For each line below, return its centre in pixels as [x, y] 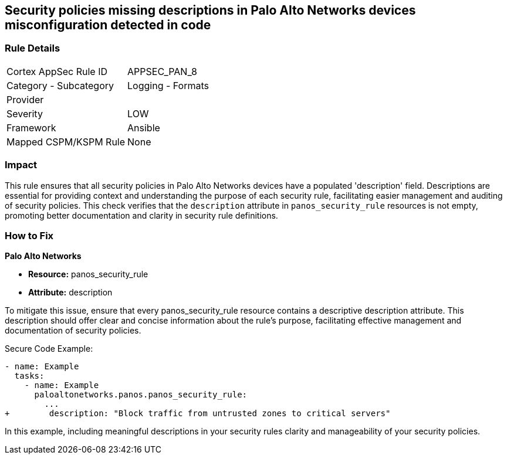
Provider [25, 99]
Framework [31, 127]
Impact [21, 165]
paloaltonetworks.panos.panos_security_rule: [141, 395]
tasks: [29, 376]
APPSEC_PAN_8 [162, 71]
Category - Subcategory [60, 85]
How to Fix [29, 235]
